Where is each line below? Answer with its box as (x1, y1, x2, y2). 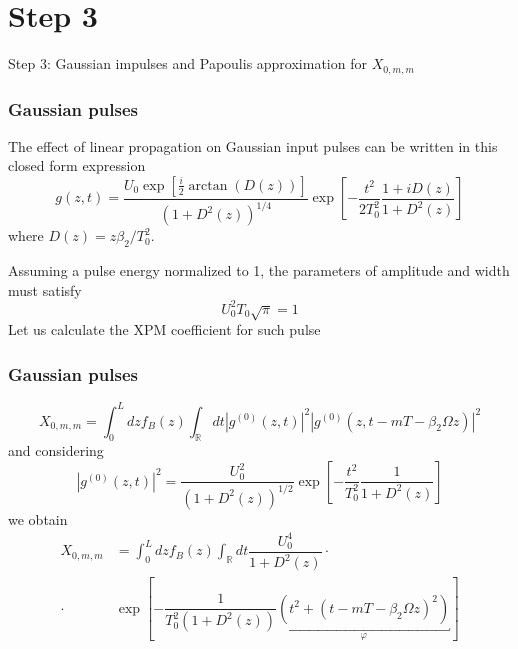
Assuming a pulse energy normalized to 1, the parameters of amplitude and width (8, 260, 510, 281)
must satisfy (8, 279, 82, 300)
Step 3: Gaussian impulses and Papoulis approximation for (8, 53, 367, 74)
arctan (188, 178, 228, 193)
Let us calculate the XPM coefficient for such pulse (8, 319, 321, 340)
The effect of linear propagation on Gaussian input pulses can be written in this (8, 135, 498, 156)
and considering (8, 440, 104, 461)
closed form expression (8, 155, 146, 176)
